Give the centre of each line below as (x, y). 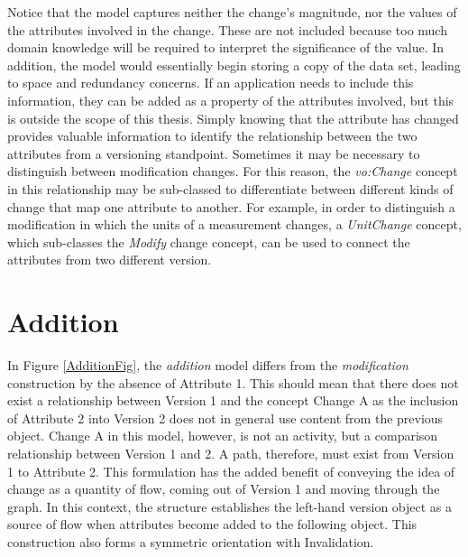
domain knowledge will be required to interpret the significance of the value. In (226, 47)
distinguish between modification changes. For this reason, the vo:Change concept (233, 171)
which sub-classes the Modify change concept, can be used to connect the (209, 241)
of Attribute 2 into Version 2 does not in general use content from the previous (225, 418)
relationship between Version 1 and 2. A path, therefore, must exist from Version (231, 453)
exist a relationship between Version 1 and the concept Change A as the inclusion (233, 400)
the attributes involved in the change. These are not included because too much (227, 29)
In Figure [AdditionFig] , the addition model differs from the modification (208, 365)
